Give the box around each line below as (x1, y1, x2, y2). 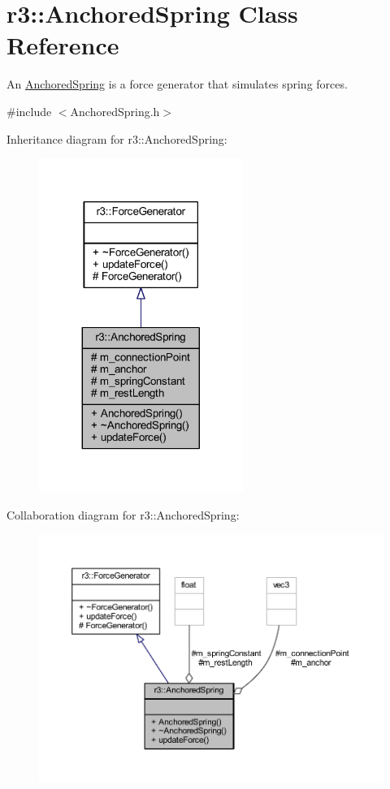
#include (6, 102, 52, 119)
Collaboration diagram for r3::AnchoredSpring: (6, 507, 240, 524)
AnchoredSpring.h (70, 102, 160, 119)
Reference (6, 28, 119, 62)
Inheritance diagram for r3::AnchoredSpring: (6, 130, 227, 147)
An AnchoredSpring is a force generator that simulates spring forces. (6, 75, 348, 93)
